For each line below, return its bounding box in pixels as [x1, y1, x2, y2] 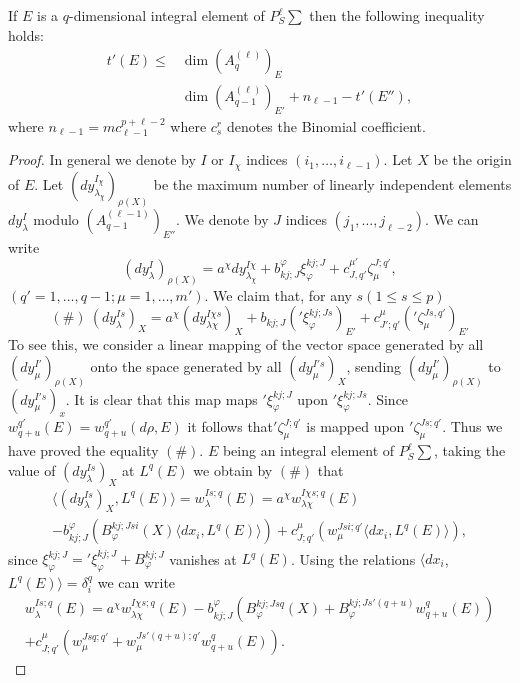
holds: [8, 24, 44, 45]
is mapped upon [306, 416, 405, 437]
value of [8, 459, 56, 480]
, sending [346, 355, 402, 376]
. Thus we [442, 416, 503, 437]
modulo [33, 208, 79, 229]
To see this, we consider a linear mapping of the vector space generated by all [8, 334, 484, 355]
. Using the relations [290, 548, 416, 568]
